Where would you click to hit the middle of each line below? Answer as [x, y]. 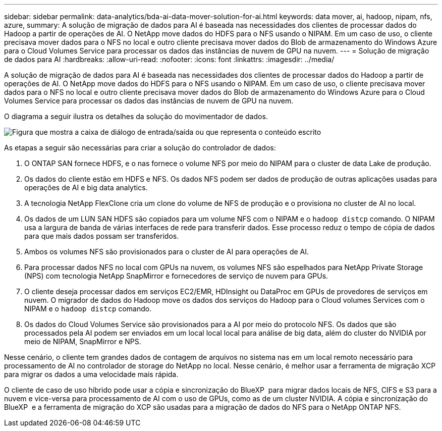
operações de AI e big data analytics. [86, 187]
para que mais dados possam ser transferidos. [102, 236]
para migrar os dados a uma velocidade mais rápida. [91, 374]
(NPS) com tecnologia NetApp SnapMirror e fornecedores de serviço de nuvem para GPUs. [176, 276]
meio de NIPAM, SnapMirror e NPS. [83, 341]
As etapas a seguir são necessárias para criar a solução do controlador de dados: [140, 148]
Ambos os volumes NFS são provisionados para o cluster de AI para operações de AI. [167, 252]
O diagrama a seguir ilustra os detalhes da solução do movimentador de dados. [136, 116]
